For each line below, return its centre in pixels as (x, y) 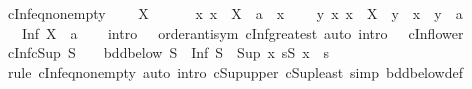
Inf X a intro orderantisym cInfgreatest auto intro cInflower (242, 32)
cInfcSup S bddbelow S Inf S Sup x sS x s (168, 52)
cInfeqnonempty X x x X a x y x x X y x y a (235, 13)
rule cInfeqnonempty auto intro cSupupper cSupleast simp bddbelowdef (235, 71)
